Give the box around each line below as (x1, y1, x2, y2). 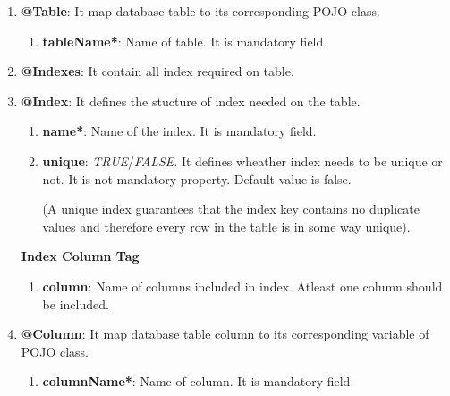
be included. (42, 294, 109, 313)
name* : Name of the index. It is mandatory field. (42, 122, 317, 140)
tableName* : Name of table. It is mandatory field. (42, 31, 327, 50)
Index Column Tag (21, 247, 140, 265)
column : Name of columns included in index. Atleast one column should (42, 276, 443, 295)
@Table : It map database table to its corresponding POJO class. (21, 2, 380, 20)
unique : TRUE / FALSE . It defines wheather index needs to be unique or (42, 151, 443, 170)
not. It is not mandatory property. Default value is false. (42, 169, 352, 188)
